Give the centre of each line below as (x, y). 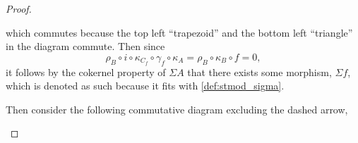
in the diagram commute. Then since (85, 46)
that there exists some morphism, (259, 71)
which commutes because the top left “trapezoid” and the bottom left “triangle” (179, 32)
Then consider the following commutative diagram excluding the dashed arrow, (177, 109)
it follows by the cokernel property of (86, 71)
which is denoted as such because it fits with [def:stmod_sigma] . (145, 86)
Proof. (19, 8)
